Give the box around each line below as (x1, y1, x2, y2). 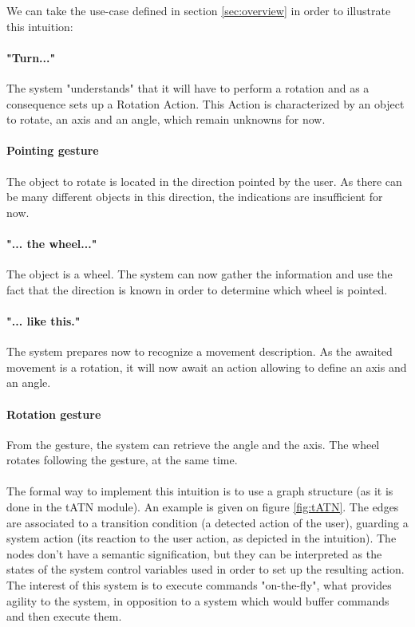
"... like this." (6, 312, 81, 329)
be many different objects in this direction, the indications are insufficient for (6, 188, 383, 205)
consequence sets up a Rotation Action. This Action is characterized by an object (6, 95, 405, 112)
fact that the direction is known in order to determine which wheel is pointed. (6, 281, 388, 298)
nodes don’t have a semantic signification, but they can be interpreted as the (6, 545, 382, 562)
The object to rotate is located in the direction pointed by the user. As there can (6, 172, 402, 189)
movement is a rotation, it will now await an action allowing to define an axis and (6, 358, 407, 375)
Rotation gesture (6, 405, 101, 422)
